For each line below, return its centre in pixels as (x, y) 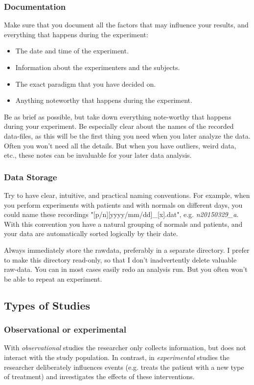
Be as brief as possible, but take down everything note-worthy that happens (118, 116)
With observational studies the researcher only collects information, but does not (125, 348)
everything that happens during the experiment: (76, 34)
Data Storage (31, 177)
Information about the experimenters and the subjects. (98, 67)
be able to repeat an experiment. (53, 278)
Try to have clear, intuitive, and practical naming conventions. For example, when (127, 195)
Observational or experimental (65, 329)
